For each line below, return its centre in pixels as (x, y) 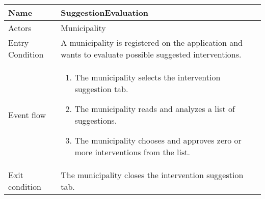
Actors (20, 28)
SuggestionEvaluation (105, 12)
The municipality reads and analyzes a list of (155, 109)
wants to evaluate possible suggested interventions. (151, 54)
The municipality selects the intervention (148, 77)
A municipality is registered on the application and (152, 42)
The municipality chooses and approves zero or (158, 140)
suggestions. (96, 120)
